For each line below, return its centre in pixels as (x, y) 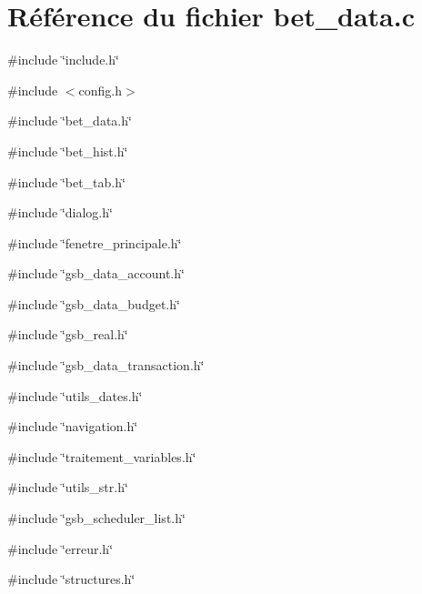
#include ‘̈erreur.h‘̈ (60, 548)
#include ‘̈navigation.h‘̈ (73, 426)
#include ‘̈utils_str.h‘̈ (68, 487)
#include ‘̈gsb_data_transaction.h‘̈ (106, 365)
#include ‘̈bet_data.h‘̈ (70, 121)
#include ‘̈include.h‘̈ (63, 60)
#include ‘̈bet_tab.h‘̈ (66, 181)
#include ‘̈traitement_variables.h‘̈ (102, 456)
